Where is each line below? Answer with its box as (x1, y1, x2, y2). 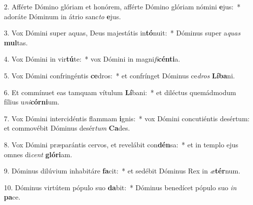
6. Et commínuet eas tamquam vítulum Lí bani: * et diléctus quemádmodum (4, 87, 236, 97)
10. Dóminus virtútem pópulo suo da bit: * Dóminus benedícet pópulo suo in (4, 182, 237, 192)
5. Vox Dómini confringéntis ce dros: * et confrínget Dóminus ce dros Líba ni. (4, 70, 235, 80)
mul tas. (4, 37, 28, 47)
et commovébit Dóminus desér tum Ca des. (4, 123, 130, 133)
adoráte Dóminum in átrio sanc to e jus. (4, 11, 121, 21)
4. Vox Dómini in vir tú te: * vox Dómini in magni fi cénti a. (4, 54, 181, 64)
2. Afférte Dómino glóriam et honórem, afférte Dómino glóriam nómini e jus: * (4, 1, 241, 11)
